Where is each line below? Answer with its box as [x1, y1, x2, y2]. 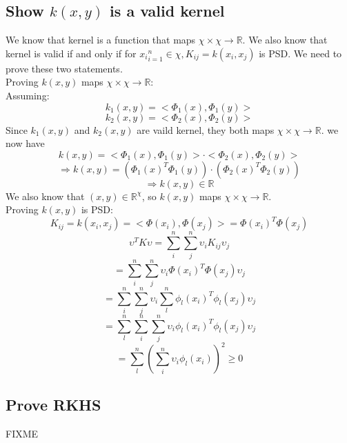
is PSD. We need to [259, 46, 342, 60]
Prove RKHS [6, 393, 101, 415]
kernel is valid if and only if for [6, 46, 137, 60]
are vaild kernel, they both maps [137, 122, 275, 137]
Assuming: [6, 88, 50, 102]
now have [6, 136, 45, 150]
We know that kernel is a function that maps [6, 32, 196, 47]
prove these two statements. [6, 61, 123, 75]
